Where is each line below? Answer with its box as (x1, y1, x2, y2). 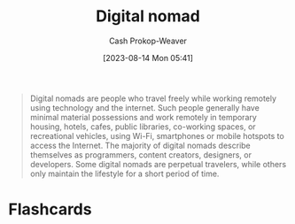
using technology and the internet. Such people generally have (29, 102, 260, 112)
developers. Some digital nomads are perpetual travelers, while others (29, 158, 287, 169)
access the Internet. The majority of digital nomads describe (29, 140, 252, 151)
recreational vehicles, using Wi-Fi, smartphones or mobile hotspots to (29, 130, 284, 141)
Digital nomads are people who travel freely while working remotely (29, 93, 276, 104)
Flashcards (8, 199, 92, 220)
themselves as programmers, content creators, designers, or (29, 149, 252, 160)
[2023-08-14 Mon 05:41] (102, 52, 194, 63)
